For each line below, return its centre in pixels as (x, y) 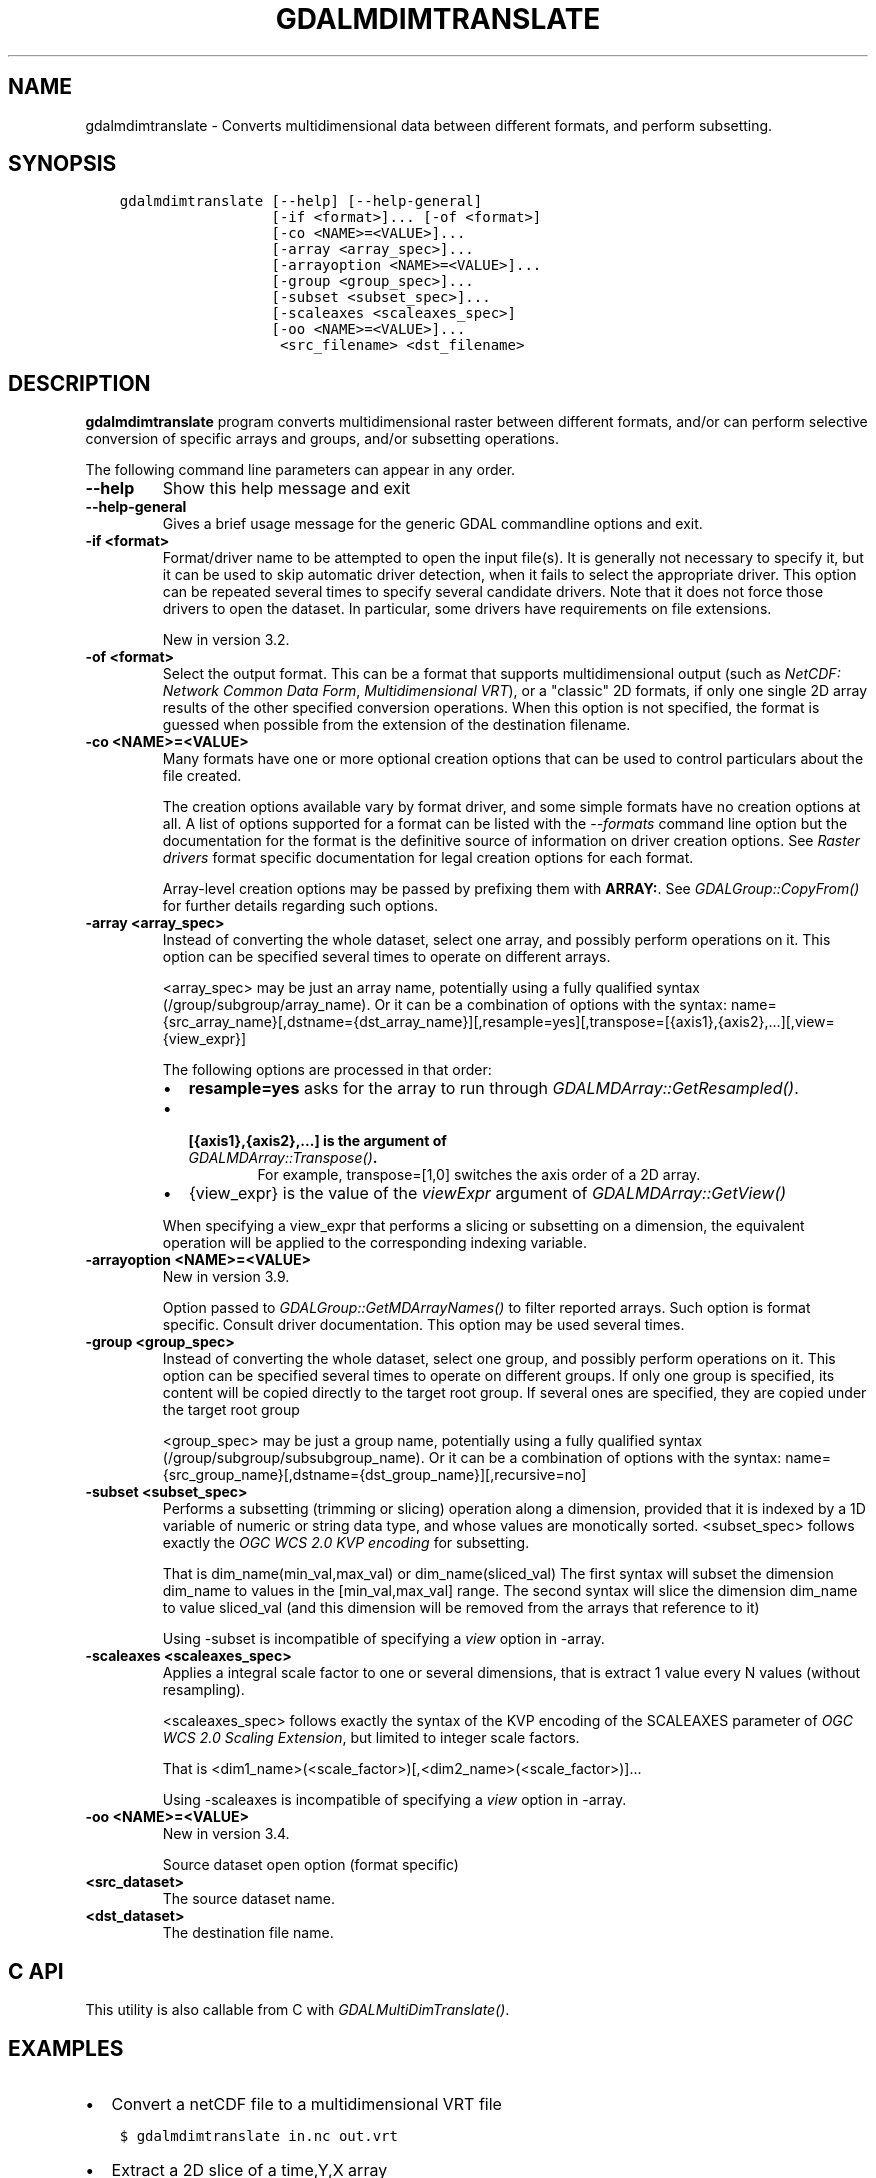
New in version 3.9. (226, 1277)
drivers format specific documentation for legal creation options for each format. (428, 858)
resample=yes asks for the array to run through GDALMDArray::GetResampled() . (493, 1088)
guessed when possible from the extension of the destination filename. (396, 725)
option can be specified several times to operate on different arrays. (386, 957)
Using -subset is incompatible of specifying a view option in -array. (383, 1639)
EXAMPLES (66, 2048)
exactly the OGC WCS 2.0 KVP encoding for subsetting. (346, 1543)
